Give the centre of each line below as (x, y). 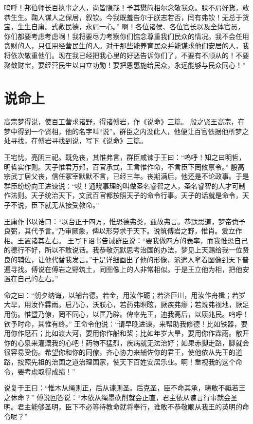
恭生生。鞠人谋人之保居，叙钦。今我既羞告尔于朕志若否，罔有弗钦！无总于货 (126, 17)
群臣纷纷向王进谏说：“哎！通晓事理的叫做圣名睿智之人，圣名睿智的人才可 (121, 185)
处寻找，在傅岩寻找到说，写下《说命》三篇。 (75, 141)
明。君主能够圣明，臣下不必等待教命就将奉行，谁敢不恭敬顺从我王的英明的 (123, 407)
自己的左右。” (38, 279)
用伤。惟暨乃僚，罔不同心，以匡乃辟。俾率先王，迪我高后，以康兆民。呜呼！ (126, 314)
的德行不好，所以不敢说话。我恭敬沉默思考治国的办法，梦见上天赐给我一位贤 (126, 250)
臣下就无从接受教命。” (65, 205)
